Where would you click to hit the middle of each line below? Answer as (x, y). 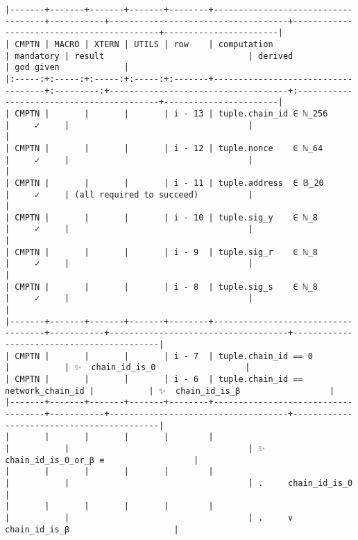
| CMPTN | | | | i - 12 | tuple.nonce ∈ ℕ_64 (164, 148)
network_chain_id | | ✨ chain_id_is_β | (170, 391)
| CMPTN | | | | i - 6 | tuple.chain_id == (154, 379)
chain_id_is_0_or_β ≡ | (102, 460)
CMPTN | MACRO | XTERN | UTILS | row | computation (144, 44)
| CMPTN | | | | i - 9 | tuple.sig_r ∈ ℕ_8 (162, 252)
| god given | (67, 68)
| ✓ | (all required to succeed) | (129, 194)
